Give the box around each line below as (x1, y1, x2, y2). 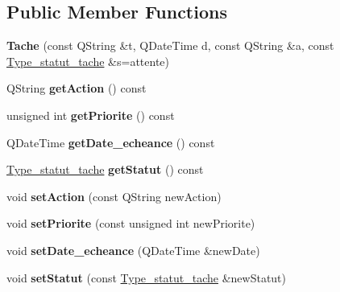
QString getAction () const (6, 80, 147, 97)
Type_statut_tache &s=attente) (6, 52, 169, 69)
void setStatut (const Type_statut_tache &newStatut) (6, 269, 286, 286)
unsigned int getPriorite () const (6, 106, 175, 123)
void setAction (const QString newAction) (6, 187, 222, 204)
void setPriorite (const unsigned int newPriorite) (6, 215, 255, 232)
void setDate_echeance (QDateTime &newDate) (6, 241, 260, 258)
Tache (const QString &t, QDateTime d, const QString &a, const (6, 37, 334, 54)
